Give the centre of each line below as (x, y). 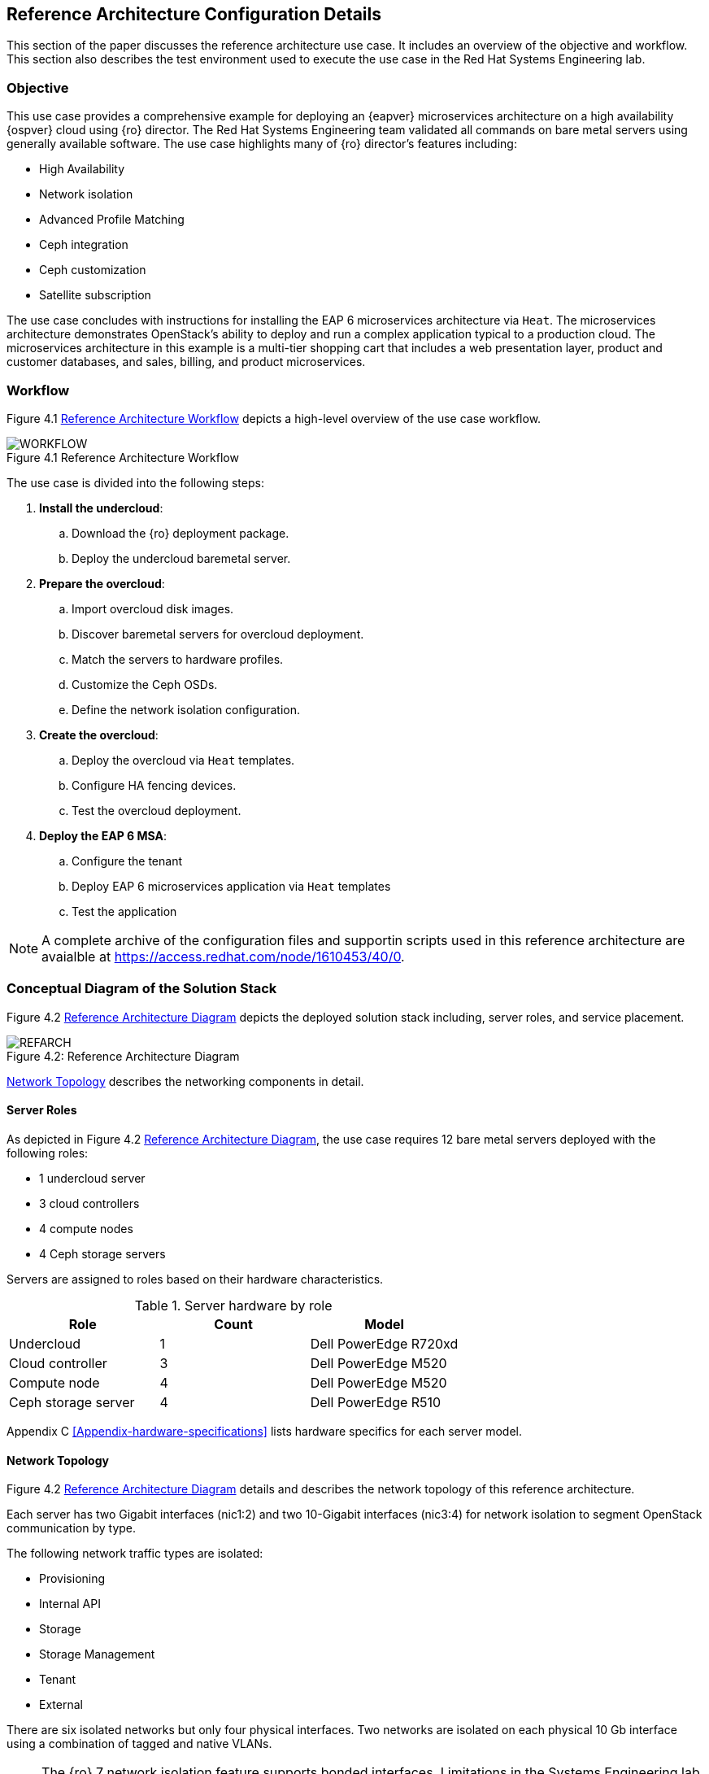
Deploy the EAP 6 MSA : (103, 835)
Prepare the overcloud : (102, 583)
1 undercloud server (92, 1178)
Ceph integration (84, 245)
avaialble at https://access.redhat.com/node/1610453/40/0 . (223, 956)
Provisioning (72, 1579)
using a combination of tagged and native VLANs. (139, 1744)
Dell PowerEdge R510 (376, 1402)
